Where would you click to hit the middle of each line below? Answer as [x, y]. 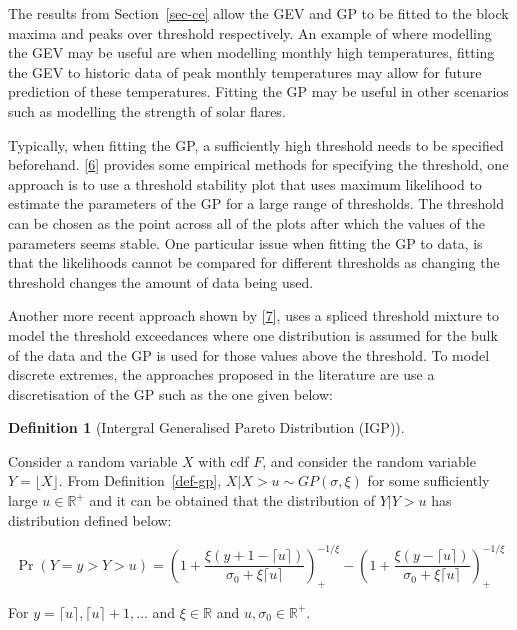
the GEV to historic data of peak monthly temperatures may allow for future [245, 71]
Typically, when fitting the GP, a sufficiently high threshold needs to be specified [256, 144]
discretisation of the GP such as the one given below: [170, 393]
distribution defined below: [90, 519]
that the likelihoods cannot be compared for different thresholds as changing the [254, 262]
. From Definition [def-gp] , [140, 480]
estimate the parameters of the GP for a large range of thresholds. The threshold [256, 203]
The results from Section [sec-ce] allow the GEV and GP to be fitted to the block [258, 13]
